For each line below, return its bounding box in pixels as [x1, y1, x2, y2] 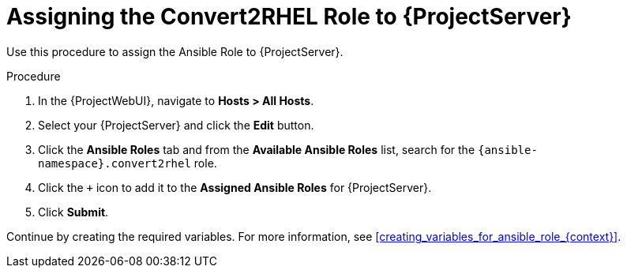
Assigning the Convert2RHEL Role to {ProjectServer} [6, 3, 572, 30]
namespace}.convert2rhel [38, 156, 191, 170]
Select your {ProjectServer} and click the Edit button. [38, 118, 314, 132]
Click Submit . [38, 205, 109, 219]
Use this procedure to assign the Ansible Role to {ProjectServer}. [6, 44, 344, 58]
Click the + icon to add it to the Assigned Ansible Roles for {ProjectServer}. [38, 180, 432, 194]
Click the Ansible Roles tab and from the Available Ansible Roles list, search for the [38, 142, 475, 156]
